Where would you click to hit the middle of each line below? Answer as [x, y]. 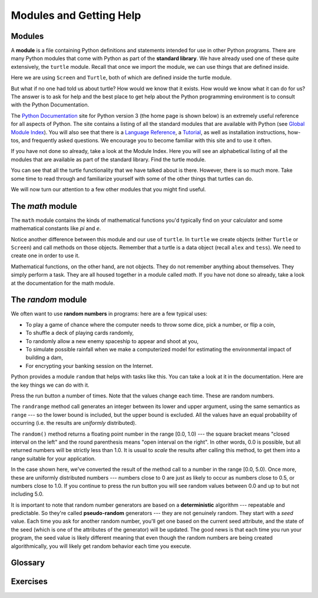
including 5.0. [27, 494]
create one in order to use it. [45, 255]
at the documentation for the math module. [63, 283]
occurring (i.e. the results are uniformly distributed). [74, 423]
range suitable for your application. [54, 459]
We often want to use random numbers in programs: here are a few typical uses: [109, 314]
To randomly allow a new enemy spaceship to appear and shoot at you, [112, 341]
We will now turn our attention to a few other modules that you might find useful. [108, 189]
